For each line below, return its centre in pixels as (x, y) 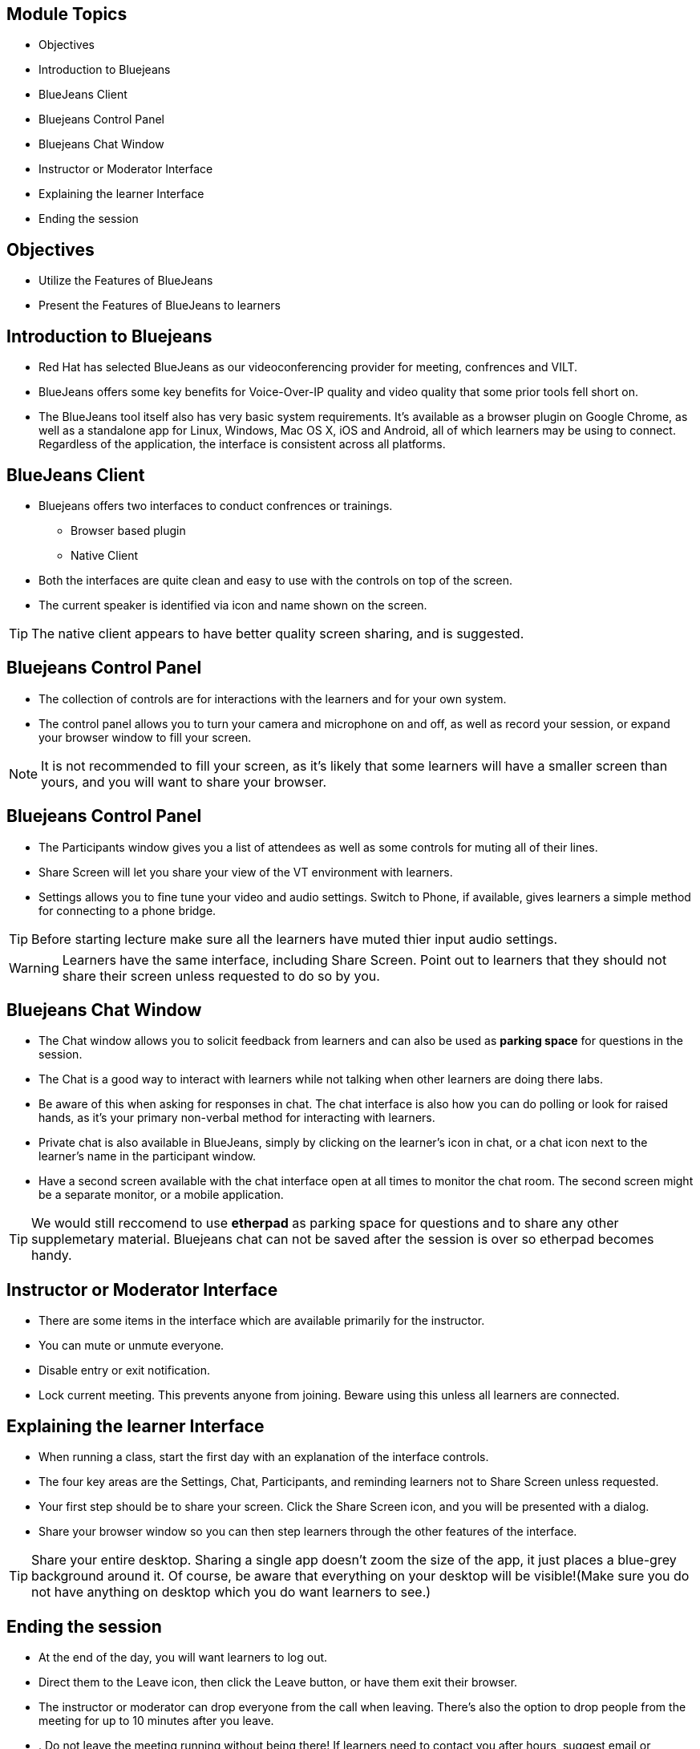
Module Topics (67, 14)
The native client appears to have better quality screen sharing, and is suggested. (278, 633)
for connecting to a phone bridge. (127, 910)
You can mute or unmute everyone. (132, 1346)
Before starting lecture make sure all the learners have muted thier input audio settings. (295, 939)
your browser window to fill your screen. (145, 737)
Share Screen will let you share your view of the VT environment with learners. (246, 872)
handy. (52, 1255)
